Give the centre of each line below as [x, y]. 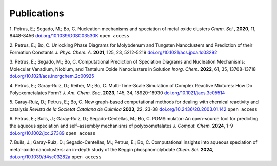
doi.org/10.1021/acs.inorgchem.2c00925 [52, 76]
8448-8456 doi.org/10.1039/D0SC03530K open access [70, 35]
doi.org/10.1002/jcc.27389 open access [53, 133]
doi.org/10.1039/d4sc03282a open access [56, 157]
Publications [37, 13]
